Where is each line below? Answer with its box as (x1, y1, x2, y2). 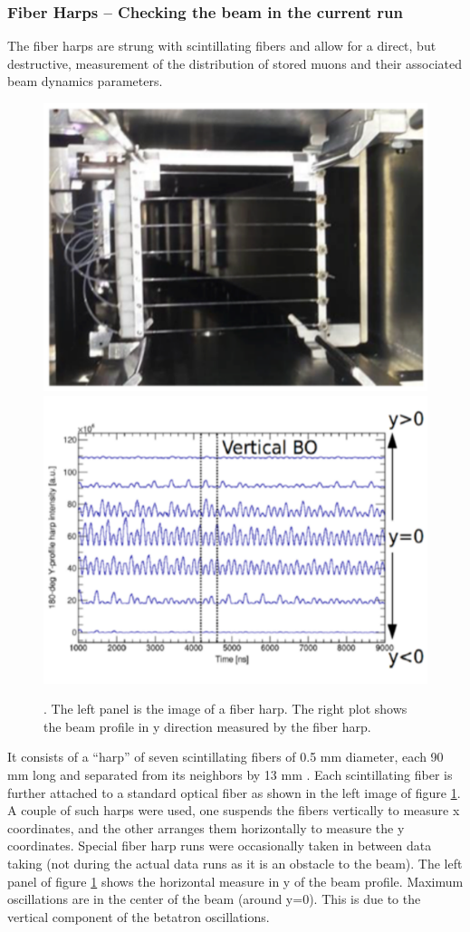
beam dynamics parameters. (7, 72, 163, 91)
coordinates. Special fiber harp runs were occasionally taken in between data (7, 836, 432, 855)
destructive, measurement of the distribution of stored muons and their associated (7, 53, 463, 72)
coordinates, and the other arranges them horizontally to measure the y (7, 818, 405, 837)
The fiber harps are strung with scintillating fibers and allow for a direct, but (7, 36, 436, 55)
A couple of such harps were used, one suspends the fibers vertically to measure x (7, 801, 460, 820)
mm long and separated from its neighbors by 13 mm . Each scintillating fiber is (7, 764, 453, 783)
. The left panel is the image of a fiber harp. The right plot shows (43, 699, 408, 718)
